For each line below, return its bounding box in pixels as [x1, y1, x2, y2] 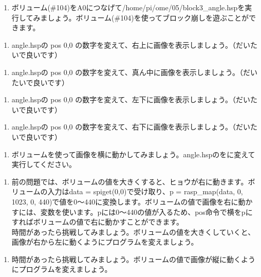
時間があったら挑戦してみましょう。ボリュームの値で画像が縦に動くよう [11, 253, 256, 264]
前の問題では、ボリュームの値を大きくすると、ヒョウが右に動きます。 [11, 176, 248, 187]
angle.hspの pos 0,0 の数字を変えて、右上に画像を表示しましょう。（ [11, 39, 236, 50]
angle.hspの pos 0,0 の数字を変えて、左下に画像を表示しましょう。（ [11, 94, 236, 105]
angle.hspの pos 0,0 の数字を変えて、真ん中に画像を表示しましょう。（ [11, 66, 243, 77]
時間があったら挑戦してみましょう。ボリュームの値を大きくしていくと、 [11, 226, 255, 237]
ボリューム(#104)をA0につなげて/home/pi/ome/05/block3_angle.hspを [11, 2, 245, 12]
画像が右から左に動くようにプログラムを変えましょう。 [11, 236, 198, 247]
